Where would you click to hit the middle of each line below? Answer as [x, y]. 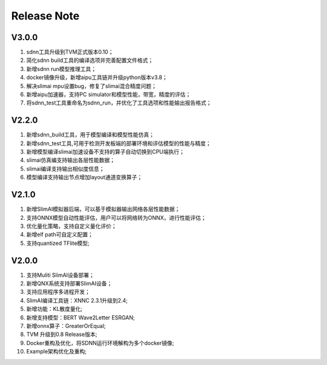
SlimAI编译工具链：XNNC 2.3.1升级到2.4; [77, 300]
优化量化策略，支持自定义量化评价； [71, 226]
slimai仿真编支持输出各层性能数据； [71, 160]
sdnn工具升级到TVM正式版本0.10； [70, 52]
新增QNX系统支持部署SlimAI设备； [69, 284]
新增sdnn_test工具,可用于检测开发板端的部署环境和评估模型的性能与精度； [119, 143]
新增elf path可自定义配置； [60, 234]
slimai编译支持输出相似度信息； [65, 169]
